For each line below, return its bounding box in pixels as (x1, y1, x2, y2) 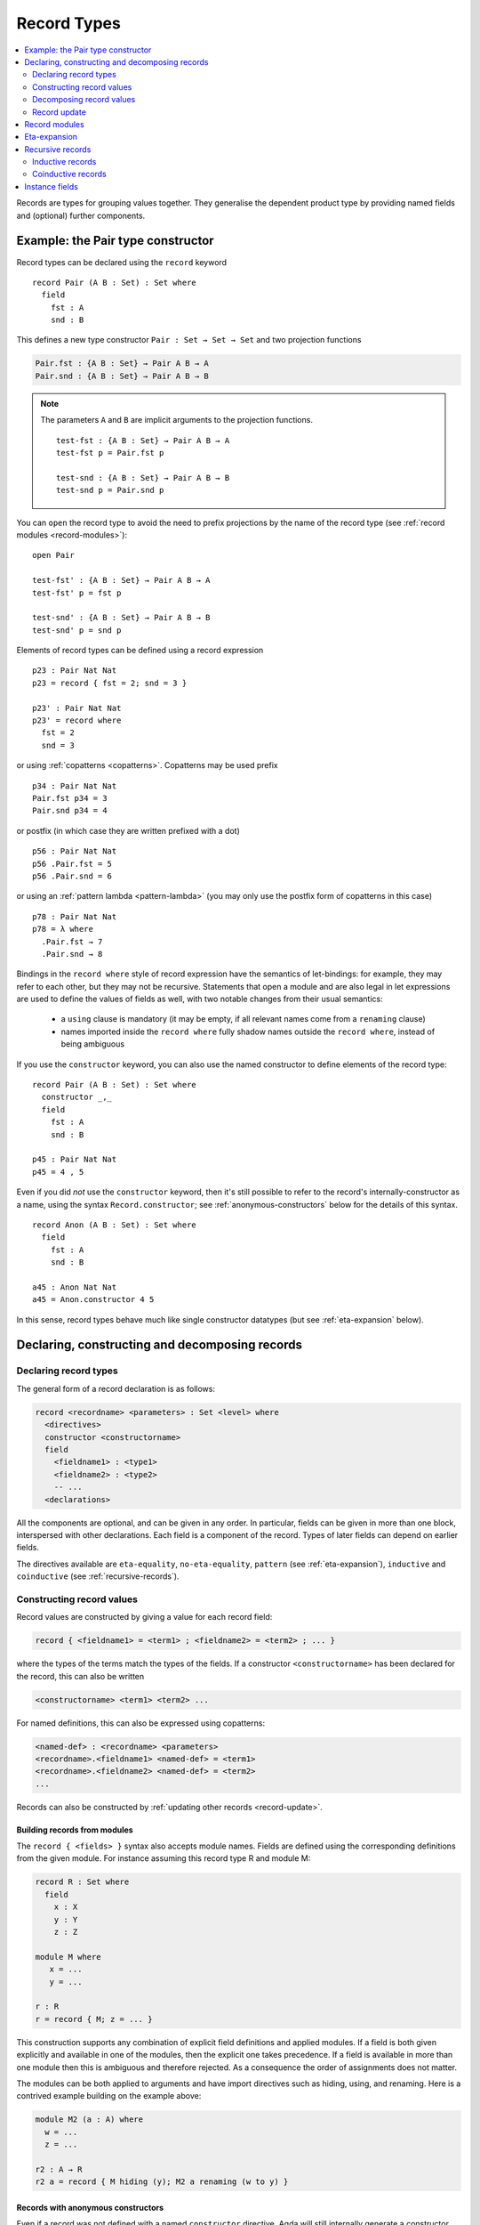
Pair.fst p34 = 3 (32, 793, 108, 803)
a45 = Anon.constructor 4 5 (32, 1295, 155, 1305)
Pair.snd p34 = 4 (32, 805, 108, 816)
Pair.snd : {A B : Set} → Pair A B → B (35, 370, 209, 381)
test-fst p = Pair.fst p (56, 448, 164, 458)
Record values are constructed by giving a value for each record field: (16, 1612, 273, 1622)
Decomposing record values (32, 94, 136, 105)
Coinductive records (32, 169, 107, 180)
